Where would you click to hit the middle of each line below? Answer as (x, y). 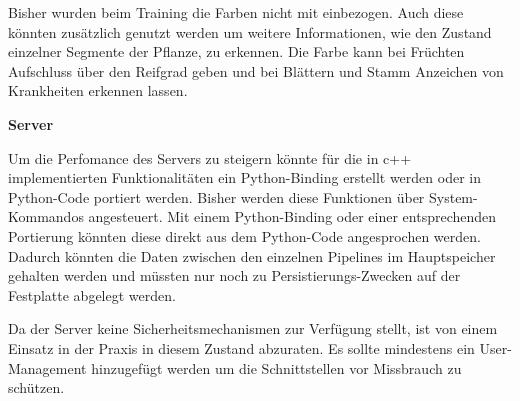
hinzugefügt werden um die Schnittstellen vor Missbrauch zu (276, 367)
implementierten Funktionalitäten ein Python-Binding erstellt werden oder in (244, 177)
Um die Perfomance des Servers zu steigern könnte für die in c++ (210, 157)
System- (453, 196)
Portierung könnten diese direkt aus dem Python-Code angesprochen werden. (244, 235)
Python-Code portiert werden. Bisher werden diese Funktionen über (216, 196)
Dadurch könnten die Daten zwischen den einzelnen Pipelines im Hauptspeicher (252, 255)
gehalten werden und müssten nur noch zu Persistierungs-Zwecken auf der (234, 275)
